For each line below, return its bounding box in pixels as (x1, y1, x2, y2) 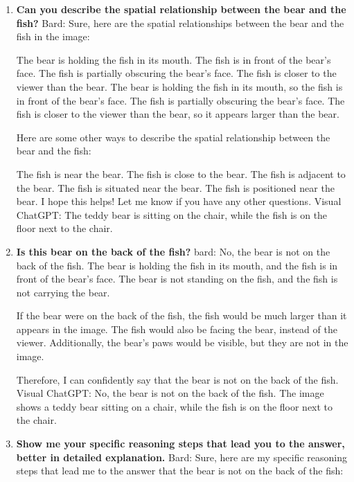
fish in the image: (16, 29, 90, 44)
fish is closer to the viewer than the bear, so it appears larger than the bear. (16, 107, 339, 121)
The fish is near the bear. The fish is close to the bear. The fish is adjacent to (16, 166, 346, 181)
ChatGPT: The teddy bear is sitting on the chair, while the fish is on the (16, 207, 328, 222)
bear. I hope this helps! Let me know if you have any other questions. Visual (16, 194, 342, 208)
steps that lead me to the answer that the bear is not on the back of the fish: (16, 463, 344, 478)
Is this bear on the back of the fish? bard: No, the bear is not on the (16, 244, 330, 258)
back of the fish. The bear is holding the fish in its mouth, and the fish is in (16, 258, 338, 272)
